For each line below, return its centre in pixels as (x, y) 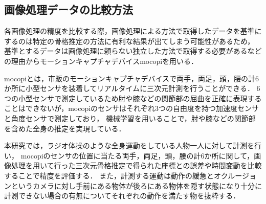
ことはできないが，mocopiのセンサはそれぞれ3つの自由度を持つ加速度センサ (132, 108)
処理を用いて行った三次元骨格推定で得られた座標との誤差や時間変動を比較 (136, 165)
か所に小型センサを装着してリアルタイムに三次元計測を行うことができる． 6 (132, 88)
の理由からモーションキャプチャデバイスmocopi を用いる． (101, 61)
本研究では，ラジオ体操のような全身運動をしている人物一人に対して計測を (129, 145)
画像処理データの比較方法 (69, 9)
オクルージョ (235, 175)
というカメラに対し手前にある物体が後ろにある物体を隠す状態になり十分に (136, 185)
